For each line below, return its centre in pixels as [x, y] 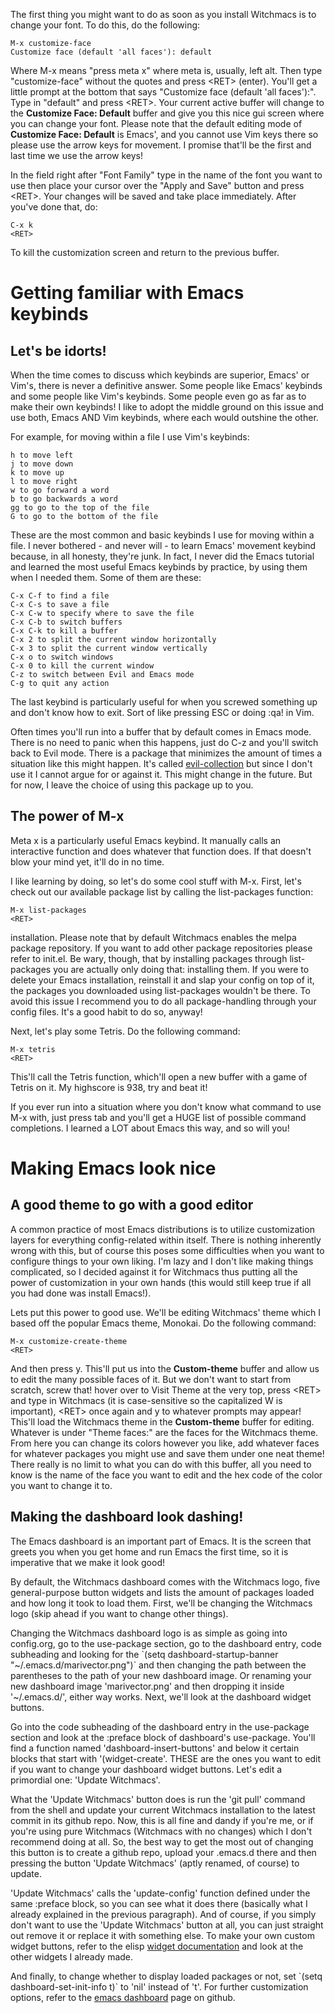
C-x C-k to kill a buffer [64, 631]
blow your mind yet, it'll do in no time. [87, 861]
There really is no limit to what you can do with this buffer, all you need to [161, 1464]
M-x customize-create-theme [69, 1341]
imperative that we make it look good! [88, 1562]
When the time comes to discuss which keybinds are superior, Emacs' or [160, 375]
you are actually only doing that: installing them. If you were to [181, 969]
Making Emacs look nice [113, 1168]
